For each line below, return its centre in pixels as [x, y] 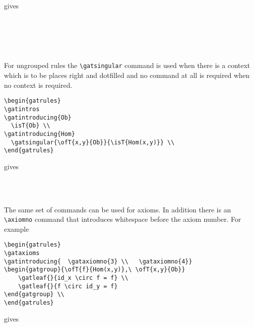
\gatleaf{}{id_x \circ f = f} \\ [73, 278]
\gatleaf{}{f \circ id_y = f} [68, 286]
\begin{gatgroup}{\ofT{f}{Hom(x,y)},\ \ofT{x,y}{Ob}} [95, 270]
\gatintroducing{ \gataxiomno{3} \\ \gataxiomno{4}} [98, 261]
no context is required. [38, 85]
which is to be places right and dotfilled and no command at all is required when [127, 75]
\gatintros [22, 109]
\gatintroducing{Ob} [38, 117]
